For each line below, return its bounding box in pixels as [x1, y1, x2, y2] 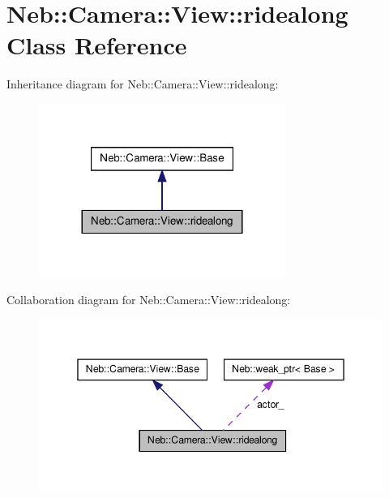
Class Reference [6, 28, 187, 62]
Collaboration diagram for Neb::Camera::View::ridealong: [6, 291, 291, 308]
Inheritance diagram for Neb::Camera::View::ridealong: [6, 75, 279, 92]
